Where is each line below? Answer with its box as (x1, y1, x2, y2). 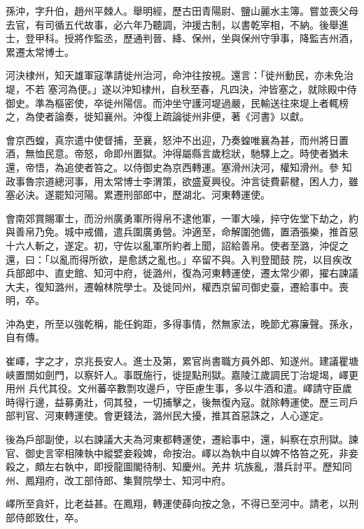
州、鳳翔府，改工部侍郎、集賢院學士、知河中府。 (6, 472, 231, 487)
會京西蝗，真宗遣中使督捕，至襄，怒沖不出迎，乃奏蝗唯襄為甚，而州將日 (6, 132, 339, 147)
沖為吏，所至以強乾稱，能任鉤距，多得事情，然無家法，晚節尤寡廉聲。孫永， (6, 316, 358, 331)
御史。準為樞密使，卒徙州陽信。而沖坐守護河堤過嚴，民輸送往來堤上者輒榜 (6, 95, 349, 110)
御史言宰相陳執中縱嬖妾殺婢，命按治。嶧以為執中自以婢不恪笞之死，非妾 (24, 445, 358, 460)
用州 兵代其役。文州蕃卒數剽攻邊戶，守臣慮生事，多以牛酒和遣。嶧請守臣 (6, 381, 342, 396)
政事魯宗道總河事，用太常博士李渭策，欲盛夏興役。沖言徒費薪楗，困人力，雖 (6, 173, 358, 188)
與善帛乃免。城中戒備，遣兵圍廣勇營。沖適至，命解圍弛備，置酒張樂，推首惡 (6, 224, 358, 239)
